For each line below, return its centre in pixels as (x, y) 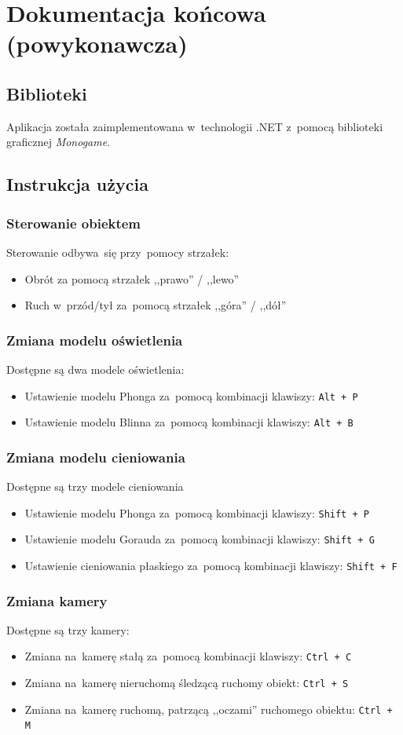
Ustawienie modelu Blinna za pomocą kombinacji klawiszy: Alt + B (189, 422)
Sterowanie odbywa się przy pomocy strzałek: (118, 252)
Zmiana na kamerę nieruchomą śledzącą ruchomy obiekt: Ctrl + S (187, 683)
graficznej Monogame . (59, 142)
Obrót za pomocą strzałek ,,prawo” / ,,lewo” (132, 278)
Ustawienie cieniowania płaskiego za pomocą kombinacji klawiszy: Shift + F (211, 565)
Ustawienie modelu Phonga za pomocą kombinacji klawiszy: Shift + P (197, 512)
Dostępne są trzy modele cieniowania (95, 486)
